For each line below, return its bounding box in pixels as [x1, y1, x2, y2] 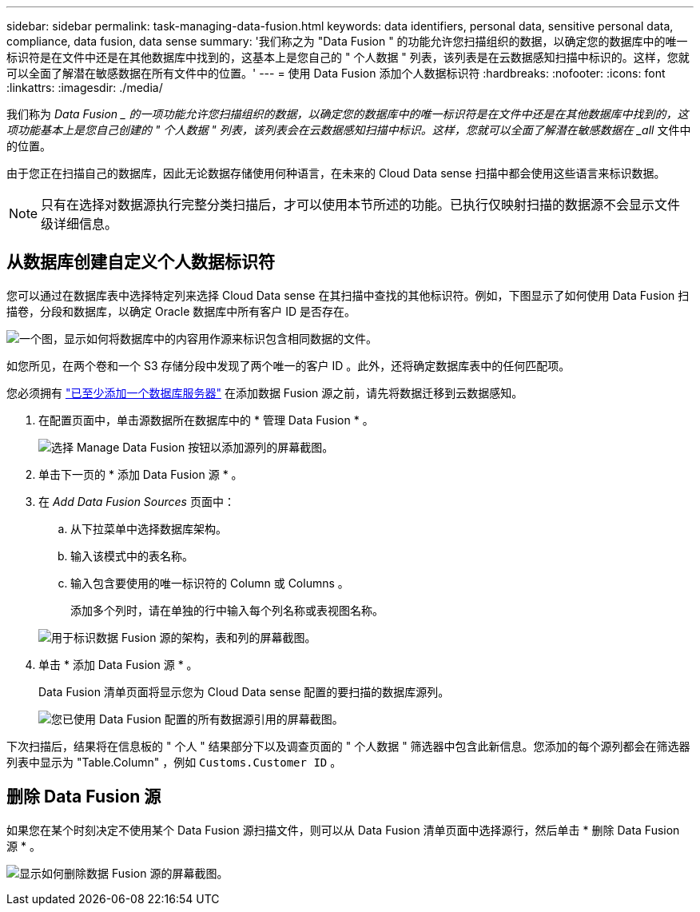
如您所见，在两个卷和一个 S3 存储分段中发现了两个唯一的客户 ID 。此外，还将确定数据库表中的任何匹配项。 [6, 358, 571, 372]
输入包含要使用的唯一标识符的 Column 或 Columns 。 [70, 575, 349, 590]
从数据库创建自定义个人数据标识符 [6, 252, 275, 273]
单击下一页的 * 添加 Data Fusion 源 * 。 [38, 467, 243, 481]
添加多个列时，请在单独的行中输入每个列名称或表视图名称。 [70, 603, 384, 617]
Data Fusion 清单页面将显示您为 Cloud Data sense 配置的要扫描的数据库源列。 [38, 684, 450, 699]
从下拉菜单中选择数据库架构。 [70, 521, 227, 536]
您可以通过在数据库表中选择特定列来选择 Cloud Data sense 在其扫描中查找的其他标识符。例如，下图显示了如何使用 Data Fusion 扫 [6, 288, 690, 302]
